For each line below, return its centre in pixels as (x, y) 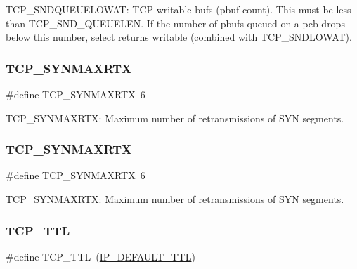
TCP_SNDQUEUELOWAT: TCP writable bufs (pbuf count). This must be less (178, 9)
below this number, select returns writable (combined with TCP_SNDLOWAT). (179, 37)
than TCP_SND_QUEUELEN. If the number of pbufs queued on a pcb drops (175, 23)
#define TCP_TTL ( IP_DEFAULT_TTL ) (100, 256)
